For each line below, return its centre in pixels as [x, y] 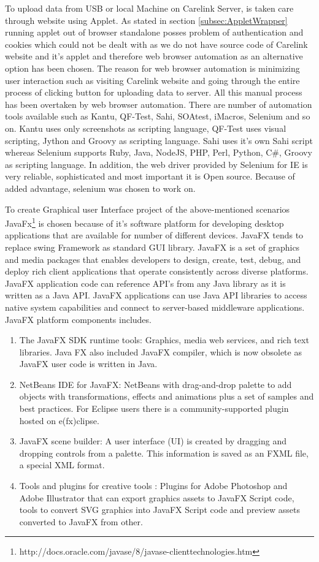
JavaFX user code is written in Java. [88, 364]
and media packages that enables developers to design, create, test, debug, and [153, 259]
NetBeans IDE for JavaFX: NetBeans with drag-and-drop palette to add [156, 384]
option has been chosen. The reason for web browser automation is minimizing [152, 68]
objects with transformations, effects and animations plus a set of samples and [167, 396]
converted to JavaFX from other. [81, 521]
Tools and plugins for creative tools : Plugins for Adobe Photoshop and [153, 486]
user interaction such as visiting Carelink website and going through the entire [152, 80]
